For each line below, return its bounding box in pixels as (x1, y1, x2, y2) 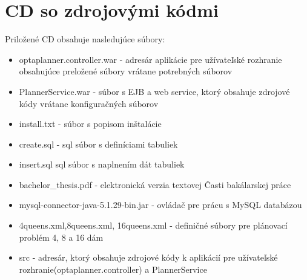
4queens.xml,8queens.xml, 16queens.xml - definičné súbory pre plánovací (19, 219, 288, 232)
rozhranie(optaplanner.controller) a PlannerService (19, 262, 207, 275)
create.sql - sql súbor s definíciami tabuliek (19, 137, 178, 150)
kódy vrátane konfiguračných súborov (19, 97, 159, 109)
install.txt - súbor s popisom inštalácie (19, 117, 162, 130)
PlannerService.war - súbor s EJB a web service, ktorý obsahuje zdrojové (19, 85, 290, 97)
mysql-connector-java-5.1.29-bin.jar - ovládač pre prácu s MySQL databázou (19, 198, 302, 211)
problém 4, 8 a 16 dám (19, 230, 104, 243)
